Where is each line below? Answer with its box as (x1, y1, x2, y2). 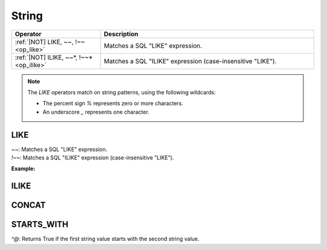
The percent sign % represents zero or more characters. (42, 100, 183, 107)
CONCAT (11, 200, 46, 211)
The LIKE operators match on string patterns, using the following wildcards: (27, 88, 216, 96)
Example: (11, 165, 36, 172)
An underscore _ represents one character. (42, 108, 150, 115)
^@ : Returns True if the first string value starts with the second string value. (11, 236, 200, 243)
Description (104, 30, 139, 38)
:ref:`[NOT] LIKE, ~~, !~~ (15, 37, 85, 46)
